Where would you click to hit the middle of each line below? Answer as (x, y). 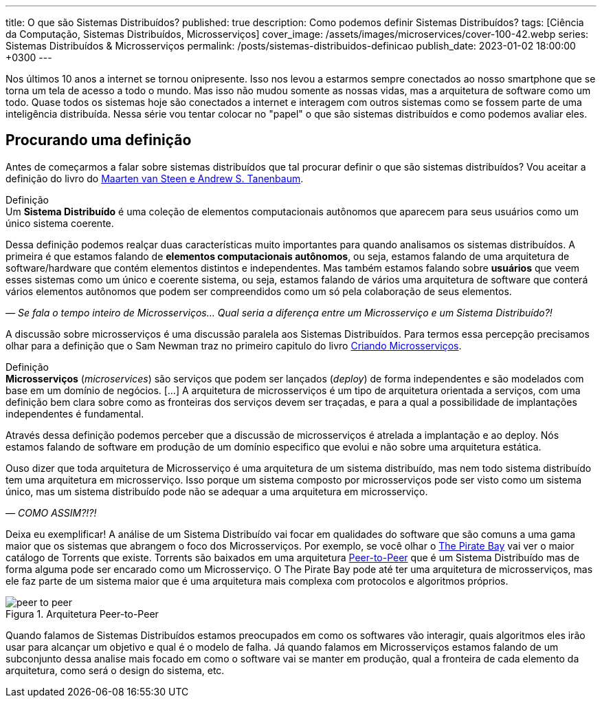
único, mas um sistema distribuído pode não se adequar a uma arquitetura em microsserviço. (217, 491)
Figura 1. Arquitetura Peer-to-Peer (82, 614)
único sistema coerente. (60, 223)
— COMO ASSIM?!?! (51, 512)
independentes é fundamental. (75, 413)
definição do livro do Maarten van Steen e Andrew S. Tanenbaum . (155, 178)
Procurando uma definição (99, 140)
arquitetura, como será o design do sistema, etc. (115, 670)
